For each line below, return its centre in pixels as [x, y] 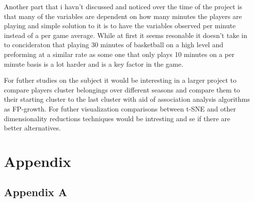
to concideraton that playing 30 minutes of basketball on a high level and [114, 45]
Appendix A [36, 192]
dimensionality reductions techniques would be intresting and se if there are [117, 118]
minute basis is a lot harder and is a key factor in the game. [94, 64]
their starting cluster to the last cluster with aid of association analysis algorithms [127, 99]
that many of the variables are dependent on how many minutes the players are [123, 16]
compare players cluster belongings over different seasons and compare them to [122, 89]
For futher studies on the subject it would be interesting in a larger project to [120, 80]
